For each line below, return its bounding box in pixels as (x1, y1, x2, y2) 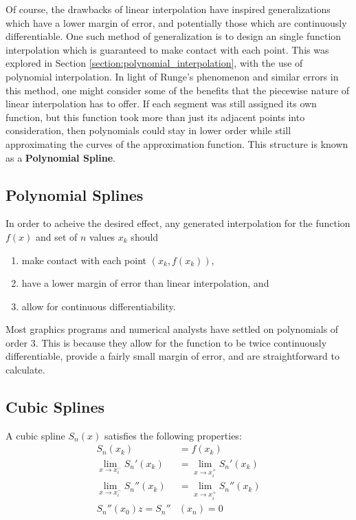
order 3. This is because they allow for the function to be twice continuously (5, 335, 327, 349)
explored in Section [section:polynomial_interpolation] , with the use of (5, 56, 303, 70)
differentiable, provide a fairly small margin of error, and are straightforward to (5, 349, 340, 363)
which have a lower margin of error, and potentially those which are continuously (5, 15, 347, 30)
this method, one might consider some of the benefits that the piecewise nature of (5, 83, 350, 97)
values (89, 229, 115, 243)
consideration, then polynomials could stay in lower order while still (5, 123, 291, 138)
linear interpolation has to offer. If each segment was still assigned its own (5, 96, 317, 111)
